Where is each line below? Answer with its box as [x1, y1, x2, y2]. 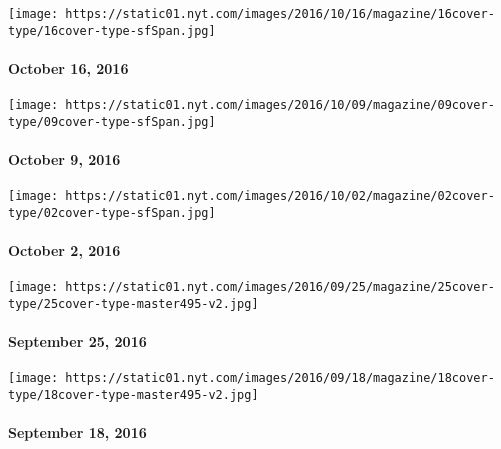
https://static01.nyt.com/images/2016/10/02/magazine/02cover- [65, 189, 495, 204]
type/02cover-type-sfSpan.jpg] [8, 205, 216, 220]
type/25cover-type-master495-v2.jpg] [8, 296, 259, 311]
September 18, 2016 [8, 422, 147, 443]
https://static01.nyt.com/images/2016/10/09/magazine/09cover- [65, 98, 495, 113]
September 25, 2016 [8, 331, 147, 352]
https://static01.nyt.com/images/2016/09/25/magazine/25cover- [65, 280, 495, 295]
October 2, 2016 [8, 240, 121, 261]
